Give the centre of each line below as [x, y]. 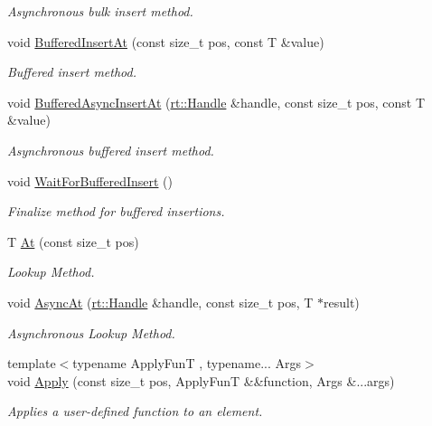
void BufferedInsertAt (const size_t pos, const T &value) [166, 41]
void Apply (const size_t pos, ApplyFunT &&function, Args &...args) [201, 380]
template [32, 363]
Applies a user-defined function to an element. [135, 411]
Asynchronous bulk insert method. [100, 11]
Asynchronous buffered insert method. [111, 150]
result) [341, 302]
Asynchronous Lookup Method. [91, 332]
